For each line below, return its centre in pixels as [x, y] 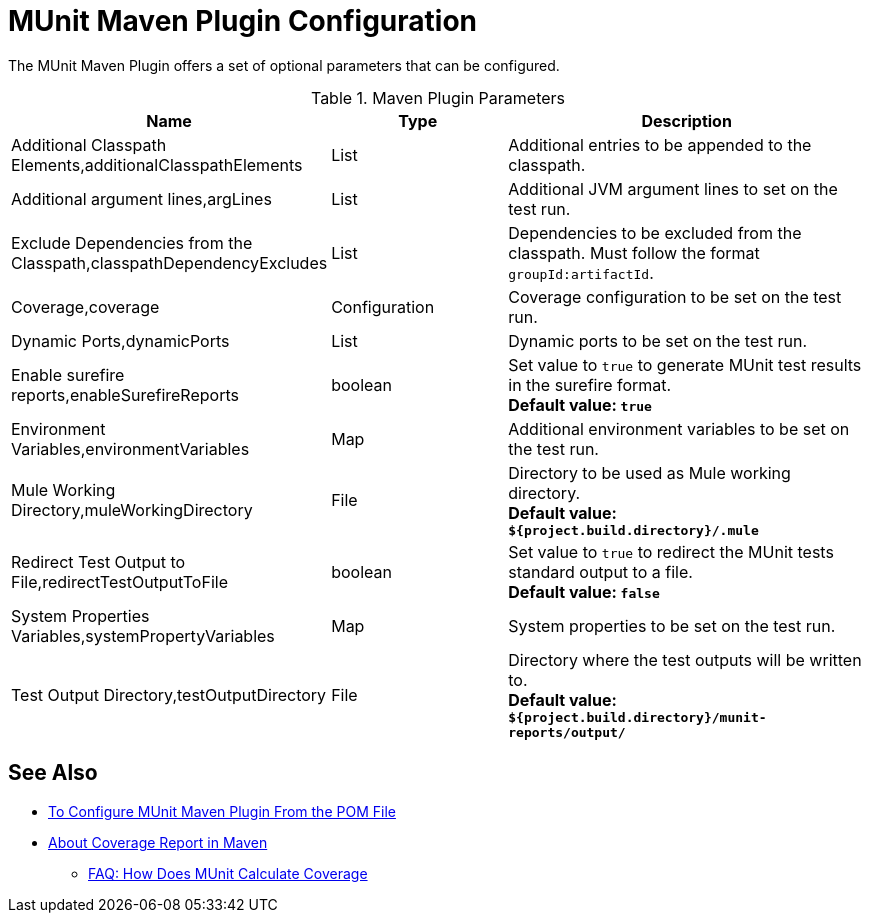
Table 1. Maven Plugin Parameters [438, 97]
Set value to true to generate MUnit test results [685, 364]
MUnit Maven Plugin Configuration [242, 21]
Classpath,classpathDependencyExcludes [169, 262]
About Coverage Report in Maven [158, 842]
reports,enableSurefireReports [125, 394]
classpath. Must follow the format [634, 252]
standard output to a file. [600, 571]
